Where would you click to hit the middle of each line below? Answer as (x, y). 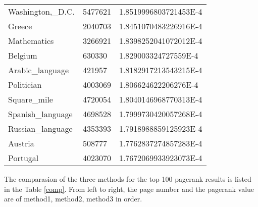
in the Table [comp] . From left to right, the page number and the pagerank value (129, 189)
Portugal (23, 158)
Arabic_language (39, 70)
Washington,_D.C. (41, 11)
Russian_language (40, 128)
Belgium (23, 55)
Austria (21, 143)
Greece (20, 26)
